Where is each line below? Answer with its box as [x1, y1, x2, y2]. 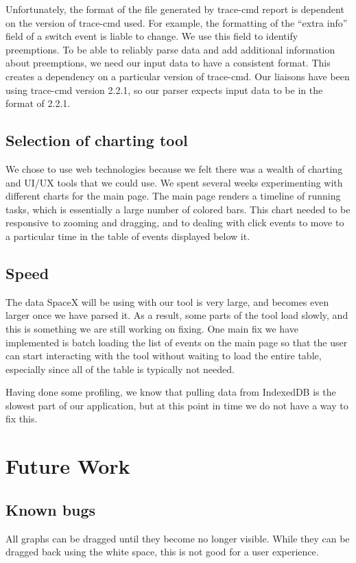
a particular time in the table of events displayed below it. [5, 228, 250, 243]
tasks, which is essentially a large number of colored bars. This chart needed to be [5, 202, 351, 216]
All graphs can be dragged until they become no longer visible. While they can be [5, 531, 350, 545]
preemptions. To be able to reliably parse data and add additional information [5, 42, 335, 56]
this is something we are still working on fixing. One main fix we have [5, 321, 298, 335]
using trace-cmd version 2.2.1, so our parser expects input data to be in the [5, 82, 323, 97]
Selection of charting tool [5, 130, 188, 151]
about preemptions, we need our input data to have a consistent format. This [5, 56, 331, 70]
